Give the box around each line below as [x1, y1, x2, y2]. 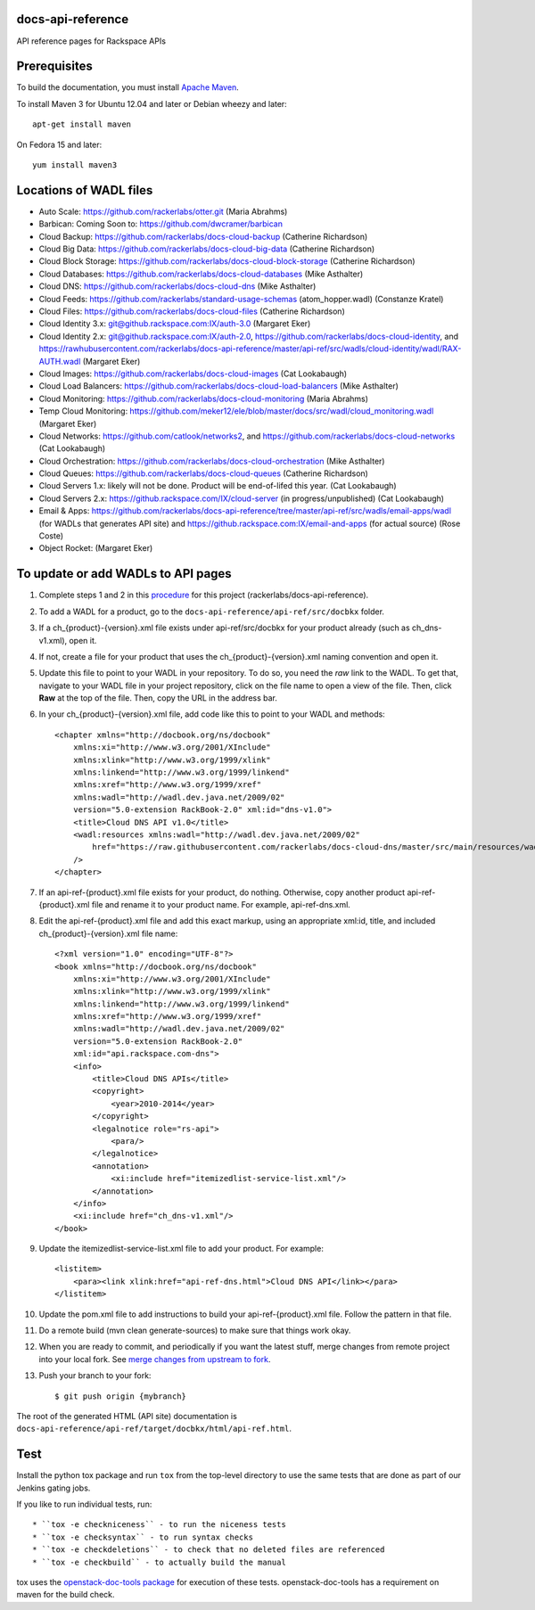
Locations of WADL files [16, 183, 153, 198]
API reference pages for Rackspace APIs [16, 36, 167, 46]
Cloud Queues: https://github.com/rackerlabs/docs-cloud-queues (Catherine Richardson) [38, 468, 369, 479]
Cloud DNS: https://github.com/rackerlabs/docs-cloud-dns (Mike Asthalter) [38, 281, 317, 292]
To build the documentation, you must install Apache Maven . [16, 82, 240, 93]
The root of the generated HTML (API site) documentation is [16, 1411, 238, 1421]
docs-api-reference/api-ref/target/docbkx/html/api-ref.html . [16, 1423, 292, 1434]
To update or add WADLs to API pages [16, 566, 232, 581]
